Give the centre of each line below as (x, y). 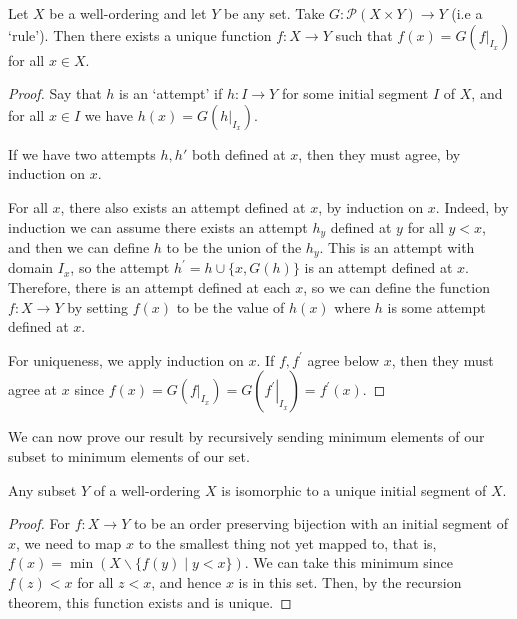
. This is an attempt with (397, 247)
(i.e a (467, 13)
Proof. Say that (55, 93)
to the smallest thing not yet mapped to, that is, (287, 542)
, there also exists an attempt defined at (183, 206)
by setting (97, 306)
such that (364, 34)
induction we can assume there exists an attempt (158, 226)
